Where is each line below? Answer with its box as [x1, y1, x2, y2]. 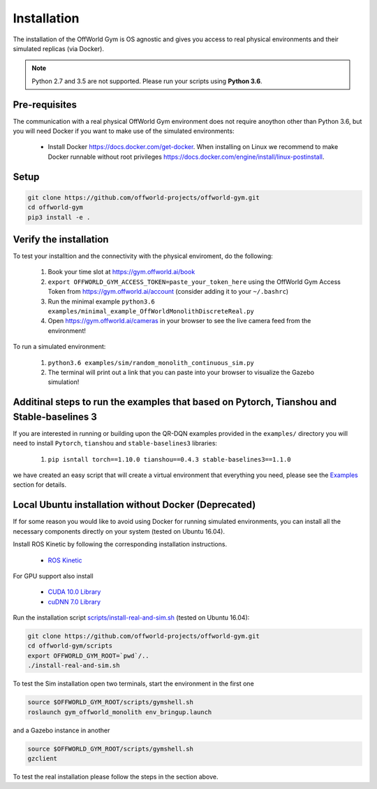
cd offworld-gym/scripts [27, 642, 113, 650]
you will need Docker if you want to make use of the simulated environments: [13, 127, 235, 136]
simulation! [47, 378, 80, 386]
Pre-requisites [13, 99, 77, 111]
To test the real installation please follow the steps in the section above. [13, 772, 219, 781]
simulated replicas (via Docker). [13, 44, 105, 52]
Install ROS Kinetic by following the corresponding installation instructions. [13, 540, 227, 548]
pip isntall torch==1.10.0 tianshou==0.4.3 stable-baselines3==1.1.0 [47, 455, 291, 463]
